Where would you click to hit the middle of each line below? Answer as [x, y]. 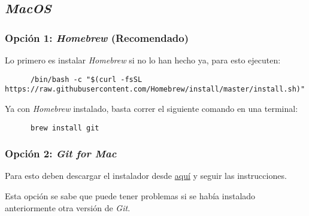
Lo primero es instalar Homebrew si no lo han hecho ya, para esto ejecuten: [143, 60]
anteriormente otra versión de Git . [68, 207]
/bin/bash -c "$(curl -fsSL [86, 79]
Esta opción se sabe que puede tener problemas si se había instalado [130, 195]
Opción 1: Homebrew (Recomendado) [97, 37]
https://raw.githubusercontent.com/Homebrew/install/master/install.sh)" [155, 89]
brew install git [65, 128]
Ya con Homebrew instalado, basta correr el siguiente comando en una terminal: [152, 108]
